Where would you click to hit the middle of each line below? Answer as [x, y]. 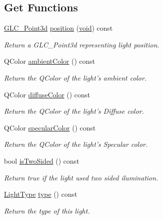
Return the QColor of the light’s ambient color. [75, 77]
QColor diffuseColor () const [47, 94]
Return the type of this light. [47, 210]
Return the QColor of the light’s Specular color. [76, 144]
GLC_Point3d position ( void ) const [58, 28]
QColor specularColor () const [50, 127]
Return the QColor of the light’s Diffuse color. [74, 111]
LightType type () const [41, 194]
